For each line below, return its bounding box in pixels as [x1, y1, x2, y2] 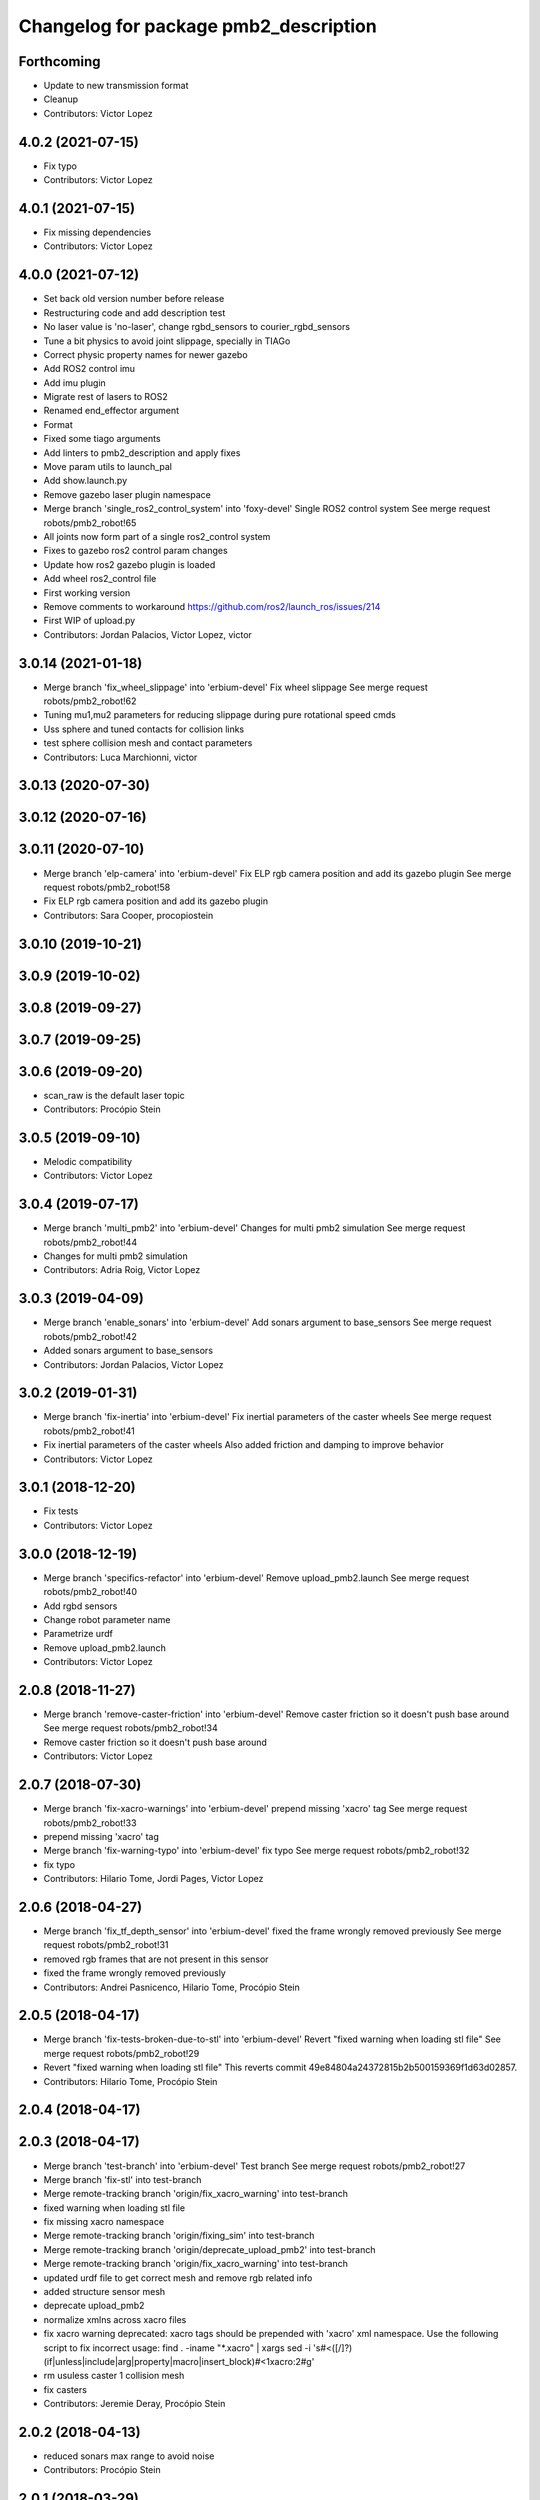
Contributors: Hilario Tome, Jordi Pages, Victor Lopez [43, 1873, 264, 1885]
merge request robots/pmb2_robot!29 [43, 2047, 200, 2059]
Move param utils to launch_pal [43, 461, 173, 473]
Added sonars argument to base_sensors [43, 1345, 214, 1357]
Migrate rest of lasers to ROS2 [43, 391, 169, 403]
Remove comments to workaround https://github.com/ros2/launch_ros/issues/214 [43, 600, 381, 612]
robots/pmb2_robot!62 [43, 695, 137, 707]
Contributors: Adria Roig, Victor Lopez [43, 1264, 201, 1276]
